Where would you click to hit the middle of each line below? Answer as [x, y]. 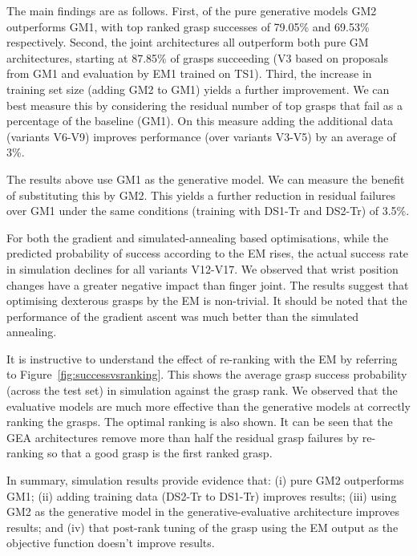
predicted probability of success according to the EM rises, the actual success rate [208, 253]
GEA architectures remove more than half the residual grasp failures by [183, 437]
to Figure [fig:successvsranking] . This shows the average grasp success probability [207, 374]
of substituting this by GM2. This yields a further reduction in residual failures [201, 195]
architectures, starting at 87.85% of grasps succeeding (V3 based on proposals [198, 57]
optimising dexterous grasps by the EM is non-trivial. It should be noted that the [207, 300]
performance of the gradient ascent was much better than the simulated [183, 316]
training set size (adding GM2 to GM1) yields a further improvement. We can [198, 89]
